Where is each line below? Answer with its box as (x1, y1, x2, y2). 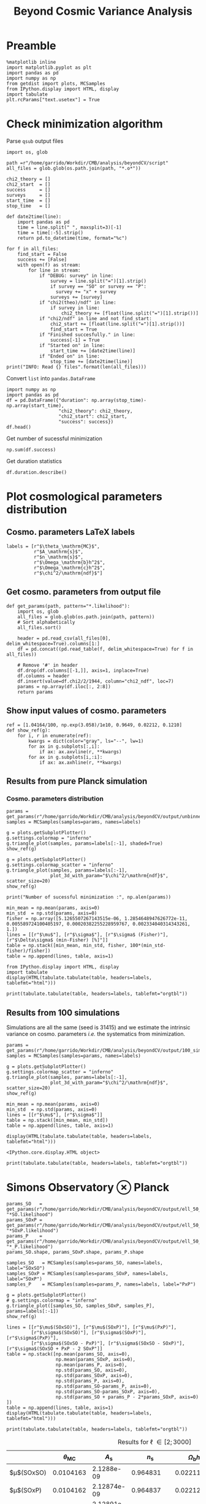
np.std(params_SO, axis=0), (55, 1367, 128, 1373)
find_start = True (50, 326, 97, 332)
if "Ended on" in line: (39, 353, 100, 359)
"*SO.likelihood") (6, 1211, 53, 1218)
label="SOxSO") (6, 1265, 45, 1271)
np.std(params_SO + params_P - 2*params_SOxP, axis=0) (55, 1394, 199, 1400)
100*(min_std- (129, 943, 166, 949)
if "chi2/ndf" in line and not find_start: (39, 315, 152, 321)
